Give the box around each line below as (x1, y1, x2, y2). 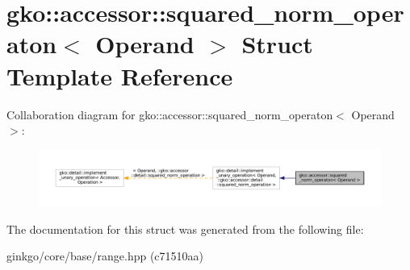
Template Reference (6, 59, 233, 92)
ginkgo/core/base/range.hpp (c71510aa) (6, 247, 204, 264)
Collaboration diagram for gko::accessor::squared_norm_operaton (6, 106, 333, 123)
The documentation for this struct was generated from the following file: (6, 220, 364, 237)
